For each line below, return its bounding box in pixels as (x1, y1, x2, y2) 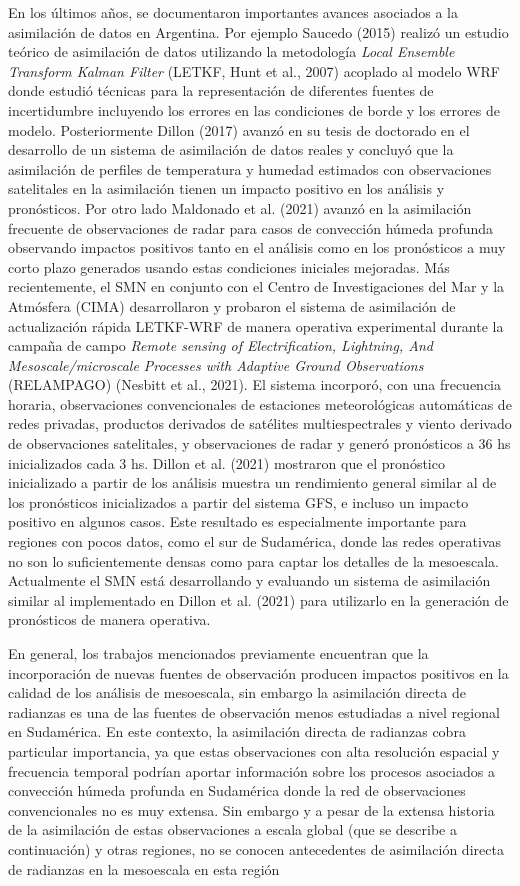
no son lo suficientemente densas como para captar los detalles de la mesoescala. (8, 550, 499, 571)
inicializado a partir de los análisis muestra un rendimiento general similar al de (8, 472, 497, 493)
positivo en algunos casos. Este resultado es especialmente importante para (8, 511, 467, 532)
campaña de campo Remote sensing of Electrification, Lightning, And (8, 335, 433, 356)
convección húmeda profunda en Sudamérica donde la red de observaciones (8, 780, 466, 801)
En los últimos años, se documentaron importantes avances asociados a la (8, 2, 459, 22)
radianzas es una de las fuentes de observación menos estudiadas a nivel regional (8, 701, 500, 722)
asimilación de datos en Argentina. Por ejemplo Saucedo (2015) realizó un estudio (8, 21, 509, 42)
